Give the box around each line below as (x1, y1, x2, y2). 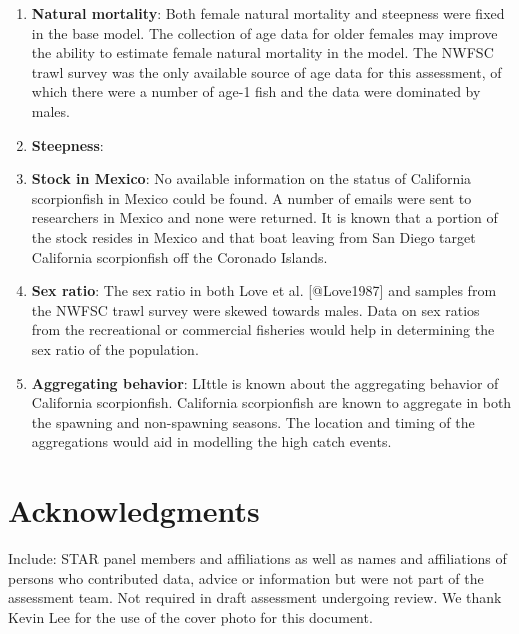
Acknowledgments (8, 490, 260, 531)
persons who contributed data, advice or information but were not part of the (8, 567, 484, 588)
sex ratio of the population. (31, 338, 199, 359)
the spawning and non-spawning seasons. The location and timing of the (31, 411, 475, 432)
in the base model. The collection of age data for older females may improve (31, 22, 498, 43)
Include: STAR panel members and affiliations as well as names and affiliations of (8, 548, 507, 568)
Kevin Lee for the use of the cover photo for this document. (8, 606, 373, 627)
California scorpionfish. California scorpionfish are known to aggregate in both (31, 392, 512, 413)
